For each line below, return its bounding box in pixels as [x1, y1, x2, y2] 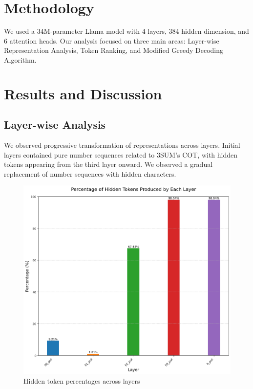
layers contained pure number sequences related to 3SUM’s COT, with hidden [4, 149, 238, 160]
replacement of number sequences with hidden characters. [4, 168, 176, 179]
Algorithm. [4, 54, 37, 65]
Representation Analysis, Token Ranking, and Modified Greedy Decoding [4, 45, 224, 55]
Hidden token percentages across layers [23, 376, 140, 386]
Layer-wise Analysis [4, 117, 106, 132]
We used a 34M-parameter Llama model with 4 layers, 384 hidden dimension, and [4, 26, 249, 36]
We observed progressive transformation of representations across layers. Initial [4, 140, 240, 150]
